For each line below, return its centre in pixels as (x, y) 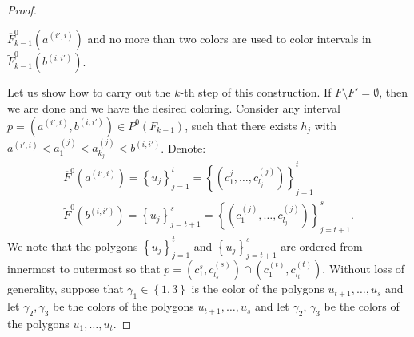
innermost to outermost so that (84, 269)
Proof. (22, 10)
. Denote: (183, 147)
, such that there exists (241, 125)
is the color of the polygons (258, 289)
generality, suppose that (66, 289)
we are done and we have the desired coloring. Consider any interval (174, 107)
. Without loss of (364, 269)
